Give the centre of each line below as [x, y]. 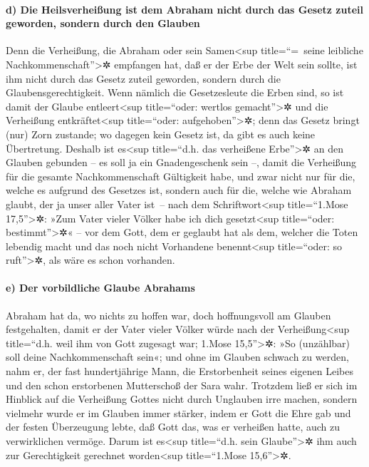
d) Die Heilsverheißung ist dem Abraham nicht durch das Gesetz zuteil [185, 9]
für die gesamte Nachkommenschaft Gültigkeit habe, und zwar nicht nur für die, [181, 176]
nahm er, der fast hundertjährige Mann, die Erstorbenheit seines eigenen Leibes [180, 371]
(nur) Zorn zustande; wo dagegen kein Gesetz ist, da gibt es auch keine [161, 134]
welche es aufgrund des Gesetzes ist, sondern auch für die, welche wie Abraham [179, 190]
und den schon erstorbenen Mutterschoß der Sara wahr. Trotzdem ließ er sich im [182, 385]
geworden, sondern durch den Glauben [103, 23]
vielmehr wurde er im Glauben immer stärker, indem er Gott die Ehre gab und [178, 412]
